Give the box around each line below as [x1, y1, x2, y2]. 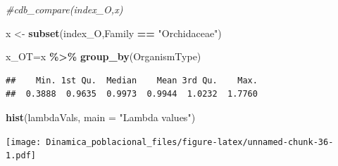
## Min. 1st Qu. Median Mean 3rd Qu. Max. [6, 75, 258, 85]
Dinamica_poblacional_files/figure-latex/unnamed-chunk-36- [46, 137, 334, 147]
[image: [6, 137, 42, 147]
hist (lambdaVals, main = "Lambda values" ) [6, 109, 196, 124]
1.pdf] [6, 151, 36, 161]
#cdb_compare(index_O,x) [6, 2, 123, 16]
